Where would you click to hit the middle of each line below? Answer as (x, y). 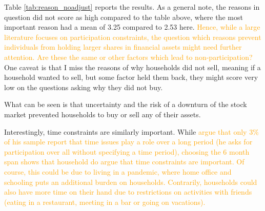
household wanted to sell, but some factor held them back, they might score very (131, 77)
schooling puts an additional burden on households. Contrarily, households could (131, 182)
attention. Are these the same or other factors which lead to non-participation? (128, 57)
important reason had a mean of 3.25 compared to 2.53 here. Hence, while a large (132, 27)
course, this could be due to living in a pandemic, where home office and (118, 171)
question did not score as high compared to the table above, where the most (124, 17)
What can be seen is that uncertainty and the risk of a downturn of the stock (126, 104)
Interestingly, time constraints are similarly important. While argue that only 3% (131, 131)
